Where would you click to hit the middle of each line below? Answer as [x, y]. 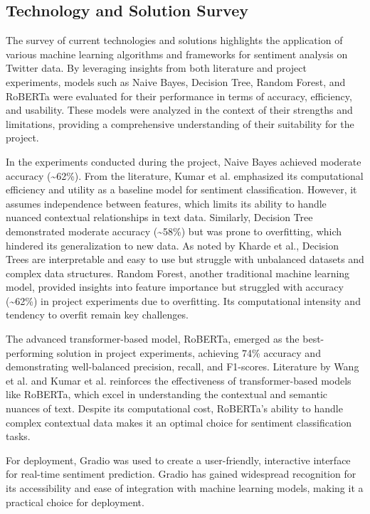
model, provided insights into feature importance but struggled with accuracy [175, 287]
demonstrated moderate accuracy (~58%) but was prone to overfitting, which [174, 231]
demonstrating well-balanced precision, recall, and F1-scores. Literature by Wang [183, 366]
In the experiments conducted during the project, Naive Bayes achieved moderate [184, 161]
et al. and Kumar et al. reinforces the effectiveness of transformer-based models [179, 380]
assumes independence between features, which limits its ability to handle [166, 203]
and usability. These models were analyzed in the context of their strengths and [179, 110]
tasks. [18, 436]
